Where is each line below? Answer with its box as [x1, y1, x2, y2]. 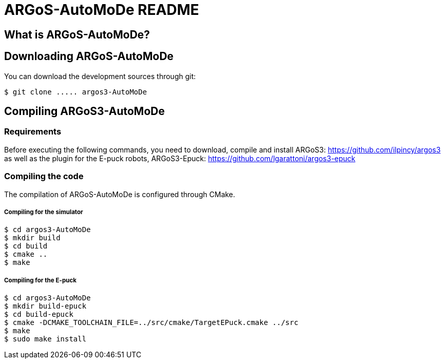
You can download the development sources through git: [4, 71, 196, 81]
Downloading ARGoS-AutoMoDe [4, 50, 174, 63]
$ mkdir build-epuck [4, 302, 87, 311]
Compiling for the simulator [4, 208, 83, 216]
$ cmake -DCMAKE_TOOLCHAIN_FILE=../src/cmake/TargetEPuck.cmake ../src [4, 318, 299, 327]
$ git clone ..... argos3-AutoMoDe [4, 87, 147, 96]
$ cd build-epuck [4, 310, 73, 319]
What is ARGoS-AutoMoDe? [4, 28, 150, 41]
